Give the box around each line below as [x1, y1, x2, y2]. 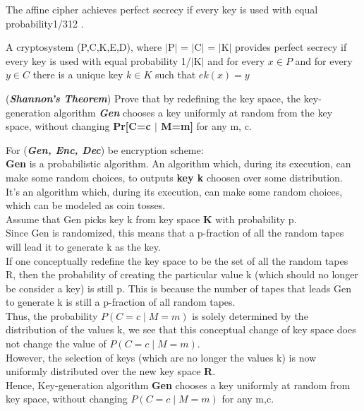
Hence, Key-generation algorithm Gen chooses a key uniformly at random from [6, 377, 351, 392]
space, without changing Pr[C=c [6, 119, 151, 133]
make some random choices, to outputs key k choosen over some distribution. [6, 169, 343, 184]
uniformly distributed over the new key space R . [6, 364, 216, 379]
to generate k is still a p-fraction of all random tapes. [6, 294, 236, 309]
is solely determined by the [192, 308, 308, 323]
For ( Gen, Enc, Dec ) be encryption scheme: [6, 142, 204, 157]
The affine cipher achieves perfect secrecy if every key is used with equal [6, 2, 318, 16]
